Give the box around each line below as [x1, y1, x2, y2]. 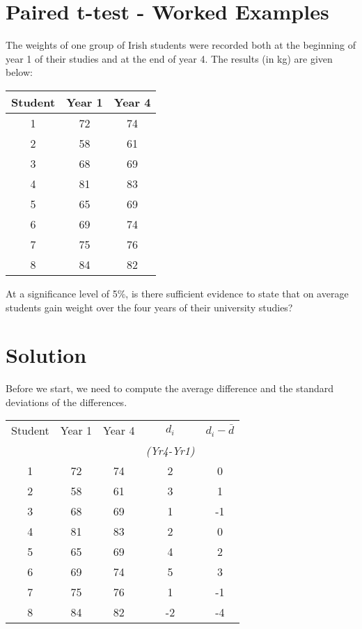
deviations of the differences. [6, 394, 127, 409]
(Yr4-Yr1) [145, 442, 195, 459]
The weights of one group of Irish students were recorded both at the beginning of [6, 38, 356, 52]
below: [6, 65, 33, 79]
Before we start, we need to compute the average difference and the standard [6, 381, 334, 396]
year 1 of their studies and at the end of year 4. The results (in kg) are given [6, 51, 333, 65]
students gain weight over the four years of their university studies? [6, 300, 293, 314]
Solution [6, 341, 87, 369]
